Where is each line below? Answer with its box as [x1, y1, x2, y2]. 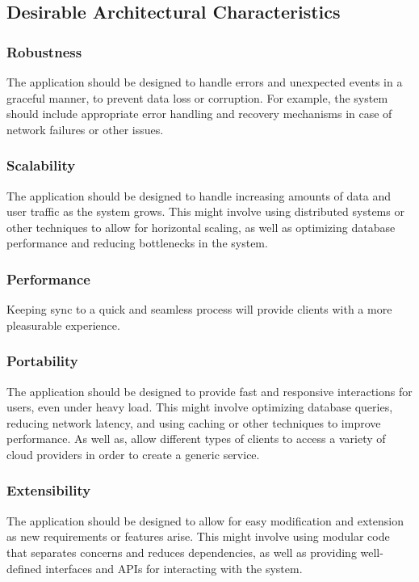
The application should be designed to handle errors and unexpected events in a [6, 74, 403, 90]
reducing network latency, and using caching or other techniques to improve [6, 414, 381, 431]
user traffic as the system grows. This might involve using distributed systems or [6, 203, 404, 220]
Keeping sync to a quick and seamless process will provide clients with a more [6, 301, 392, 318]
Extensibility [6, 480, 91, 500]
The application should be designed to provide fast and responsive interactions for [6, 382, 413, 399]
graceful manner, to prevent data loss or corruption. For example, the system [6, 89, 388, 106]
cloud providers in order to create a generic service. [6, 445, 260, 462]
